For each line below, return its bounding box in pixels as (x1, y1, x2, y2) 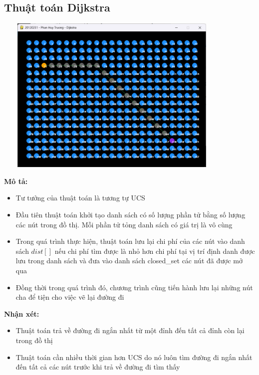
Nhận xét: (4, 308, 39, 319)
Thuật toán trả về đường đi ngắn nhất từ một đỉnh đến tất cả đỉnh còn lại (15, 325, 245, 336)
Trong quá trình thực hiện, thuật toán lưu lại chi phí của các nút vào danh (15, 236, 245, 246)
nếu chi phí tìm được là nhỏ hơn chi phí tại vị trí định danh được (54, 245, 255, 256)
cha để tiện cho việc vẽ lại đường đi (15, 292, 124, 302)
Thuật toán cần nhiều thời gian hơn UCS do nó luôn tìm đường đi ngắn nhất (15, 352, 253, 362)
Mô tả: (4, 176, 28, 186)
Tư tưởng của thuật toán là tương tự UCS (15, 192, 145, 203)
